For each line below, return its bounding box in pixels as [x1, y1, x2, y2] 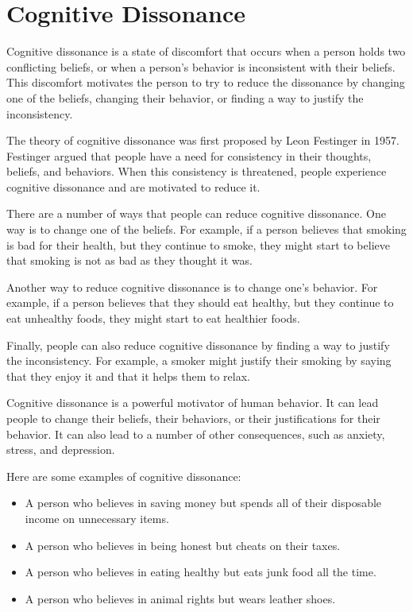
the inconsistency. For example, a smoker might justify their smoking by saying [6, 352, 392, 369]
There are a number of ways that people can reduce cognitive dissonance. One [6, 205, 386, 222]
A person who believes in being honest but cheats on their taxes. [25, 536, 341, 553]
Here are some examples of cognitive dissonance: [6, 467, 241, 484]
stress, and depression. [6, 441, 115, 458]
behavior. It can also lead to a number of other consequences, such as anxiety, [6, 425, 385, 442]
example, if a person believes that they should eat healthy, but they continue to [6, 294, 394, 311]
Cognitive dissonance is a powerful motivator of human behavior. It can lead [6, 394, 379, 411]
